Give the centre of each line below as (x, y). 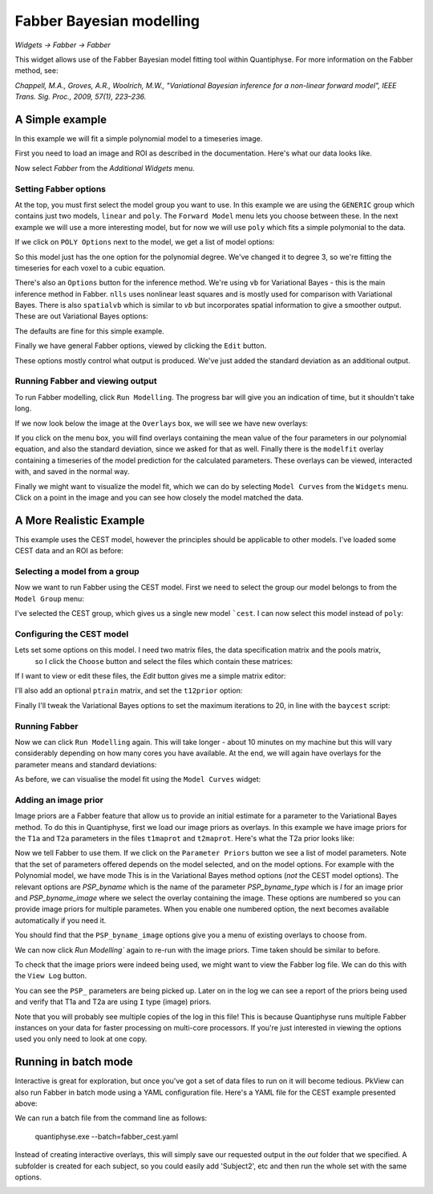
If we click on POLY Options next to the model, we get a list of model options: (145, 242)
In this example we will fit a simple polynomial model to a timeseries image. (139, 139)
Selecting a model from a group (77, 571)
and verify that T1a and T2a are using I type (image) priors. (113, 1002)
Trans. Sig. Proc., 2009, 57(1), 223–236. (81, 97)
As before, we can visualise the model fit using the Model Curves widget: (138, 779)
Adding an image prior (59, 799)
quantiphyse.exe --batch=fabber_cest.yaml (107, 1136)
